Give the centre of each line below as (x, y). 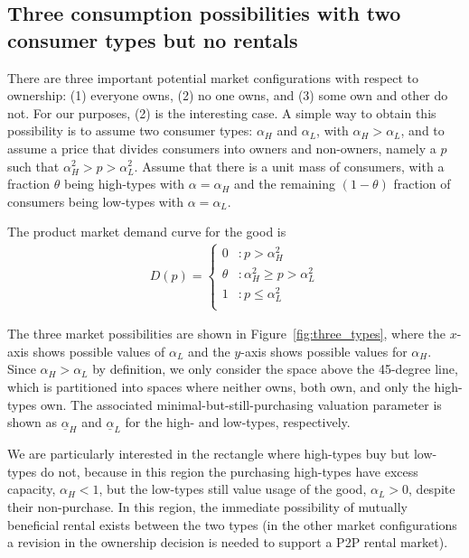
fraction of (422, 184)
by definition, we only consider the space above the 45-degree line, (275, 369)
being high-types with (125, 184)
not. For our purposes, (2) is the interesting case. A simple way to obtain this (222, 112)
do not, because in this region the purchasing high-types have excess (230, 471)
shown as (32, 422)
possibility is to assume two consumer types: (130, 130)
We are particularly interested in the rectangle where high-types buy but (209, 454)
